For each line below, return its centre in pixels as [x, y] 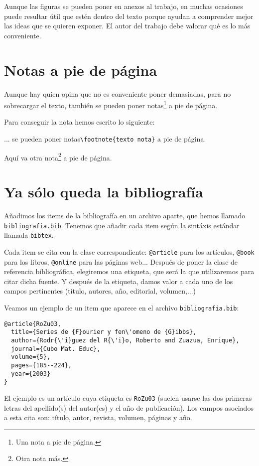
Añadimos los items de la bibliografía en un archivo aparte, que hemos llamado [125, 215]
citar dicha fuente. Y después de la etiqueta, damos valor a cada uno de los [119, 281]
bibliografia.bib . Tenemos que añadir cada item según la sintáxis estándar [122, 225]
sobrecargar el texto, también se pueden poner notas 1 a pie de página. [111, 104]
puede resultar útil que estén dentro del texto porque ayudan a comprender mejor [129, 16]
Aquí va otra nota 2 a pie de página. [58, 156]
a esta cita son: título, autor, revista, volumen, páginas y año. [98, 417]
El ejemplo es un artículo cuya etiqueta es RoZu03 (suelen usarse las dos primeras [128, 397]
